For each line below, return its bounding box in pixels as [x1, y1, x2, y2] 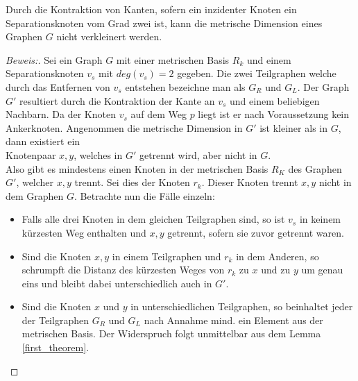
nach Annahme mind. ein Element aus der [144, 312, 323, 327]
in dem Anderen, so [236, 248, 319, 263]
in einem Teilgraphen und [112, 248, 221, 263]
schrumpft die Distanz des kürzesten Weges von [22, 262, 225, 277]
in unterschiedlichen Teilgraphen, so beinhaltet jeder [130, 299, 353, 314]
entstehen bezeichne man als [125, 79, 246, 94]
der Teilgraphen [22, 312, 89, 327]
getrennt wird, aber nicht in [139, 147, 257, 162]
